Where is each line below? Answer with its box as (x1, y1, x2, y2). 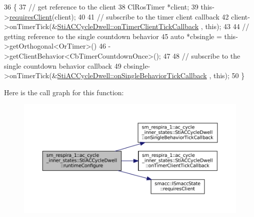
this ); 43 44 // (205, 21, 249, 32)
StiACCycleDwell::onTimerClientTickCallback (57, 21, 199, 32)
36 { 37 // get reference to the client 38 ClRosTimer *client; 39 (4, 2, 198, 12)
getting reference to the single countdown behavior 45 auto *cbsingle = (4, 31, 222, 41)
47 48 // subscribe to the (163, 50, 240, 61)
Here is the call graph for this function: (4, 87, 124, 97)
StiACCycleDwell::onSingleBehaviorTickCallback (57, 70, 207, 81)
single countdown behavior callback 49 (4, 60, 121, 71)
